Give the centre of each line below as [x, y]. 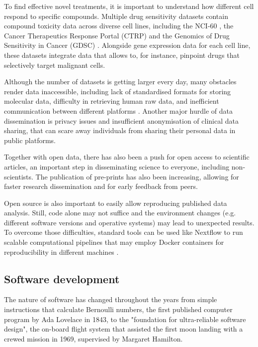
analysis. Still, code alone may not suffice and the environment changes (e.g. [120, 213]
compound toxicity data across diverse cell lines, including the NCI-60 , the [119, 26]
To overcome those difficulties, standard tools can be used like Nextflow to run [124, 232]
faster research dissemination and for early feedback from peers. [101, 186]
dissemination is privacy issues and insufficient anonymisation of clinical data [121, 120]
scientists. [19, 176]
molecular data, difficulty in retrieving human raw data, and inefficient [112, 101]
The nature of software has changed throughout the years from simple [111, 299]
